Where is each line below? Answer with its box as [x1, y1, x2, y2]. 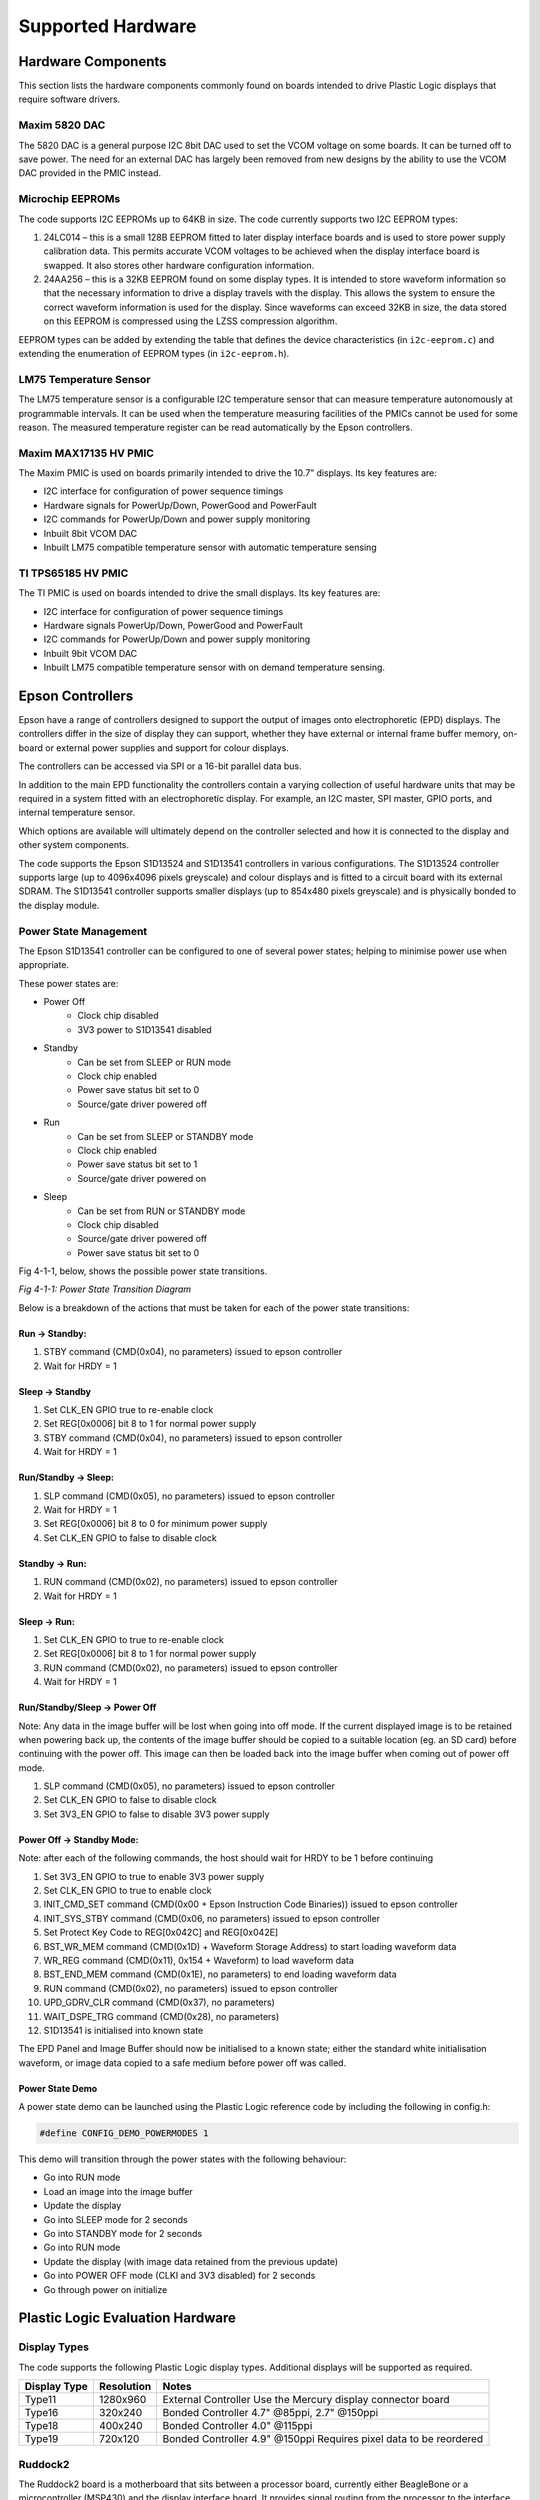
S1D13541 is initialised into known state [43, 2024, 204, 2036]
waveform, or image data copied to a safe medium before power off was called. [18, 2056, 347, 2069]
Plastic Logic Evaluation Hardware [18, 2310, 237, 2327]
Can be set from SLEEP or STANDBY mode [77, 1130, 254, 1142]
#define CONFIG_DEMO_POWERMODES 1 [39, 2128, 209, 2139]
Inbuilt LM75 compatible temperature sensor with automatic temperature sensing [43, 541, 377, 554]
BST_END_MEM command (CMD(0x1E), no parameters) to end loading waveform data [43, 1968, 397, 1980]
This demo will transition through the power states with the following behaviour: [18, 2153, 347, 2165]
